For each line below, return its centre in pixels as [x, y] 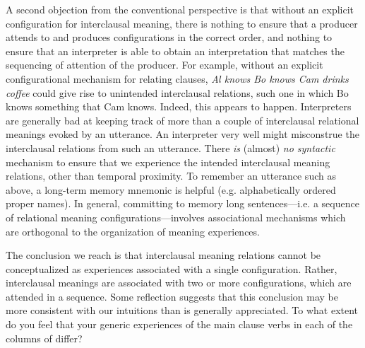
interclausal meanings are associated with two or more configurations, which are [179, 283]
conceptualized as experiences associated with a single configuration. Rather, [172, 268]
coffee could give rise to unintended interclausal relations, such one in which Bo [177, 92]
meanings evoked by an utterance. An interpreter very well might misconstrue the [182, 134]
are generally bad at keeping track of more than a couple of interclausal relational [182, 120]
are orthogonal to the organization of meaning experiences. [133, 231]
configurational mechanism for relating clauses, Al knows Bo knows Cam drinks [177, 78]
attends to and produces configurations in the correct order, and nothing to [169, 37]
